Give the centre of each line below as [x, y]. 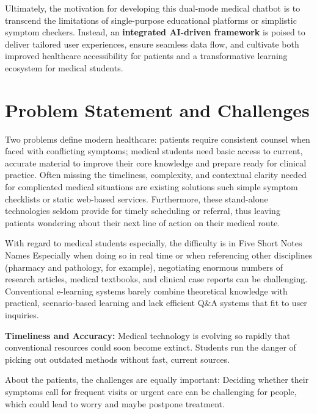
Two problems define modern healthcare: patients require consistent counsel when [158, 139]
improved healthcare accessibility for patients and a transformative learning [146, 56]
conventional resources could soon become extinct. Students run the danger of [151, 347]
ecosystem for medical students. [64, 67]
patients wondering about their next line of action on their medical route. [143, 222]
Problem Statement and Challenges [157, 109]
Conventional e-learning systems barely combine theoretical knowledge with [146, 291]
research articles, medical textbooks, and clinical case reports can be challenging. [156, 279]
